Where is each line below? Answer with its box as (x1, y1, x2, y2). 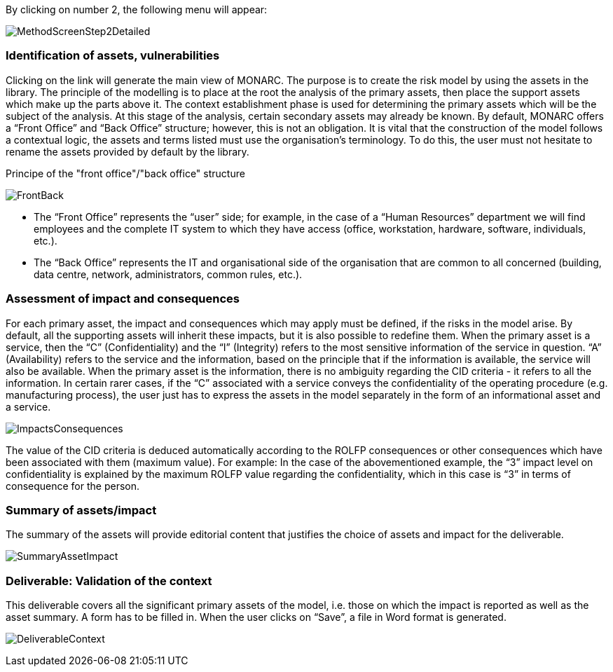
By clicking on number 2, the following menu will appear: (6, 4, 268, 15)
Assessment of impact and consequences (6, 292, 240, 306)
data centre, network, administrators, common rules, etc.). (34, 268, 303, 280)
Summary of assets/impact (6, 502, 157, 517)
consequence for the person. (6, 479, 140, 492)
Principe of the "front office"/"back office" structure (6, 167, 245, 179)
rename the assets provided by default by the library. (6, 145, 249, 158)
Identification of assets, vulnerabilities (6, 48, 220, 63)
